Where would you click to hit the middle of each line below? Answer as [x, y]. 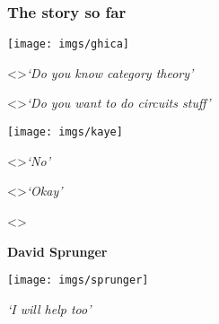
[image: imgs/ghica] [69, 44]
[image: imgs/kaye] [65, 132]
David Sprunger [57, 251]
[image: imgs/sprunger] [78, 280]
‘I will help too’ [49, 308]
